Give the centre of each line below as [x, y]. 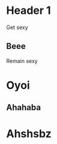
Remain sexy [22, 61]
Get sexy [17, 27]
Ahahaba [23, 107]
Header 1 [28, 11]
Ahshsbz [29, 133]
